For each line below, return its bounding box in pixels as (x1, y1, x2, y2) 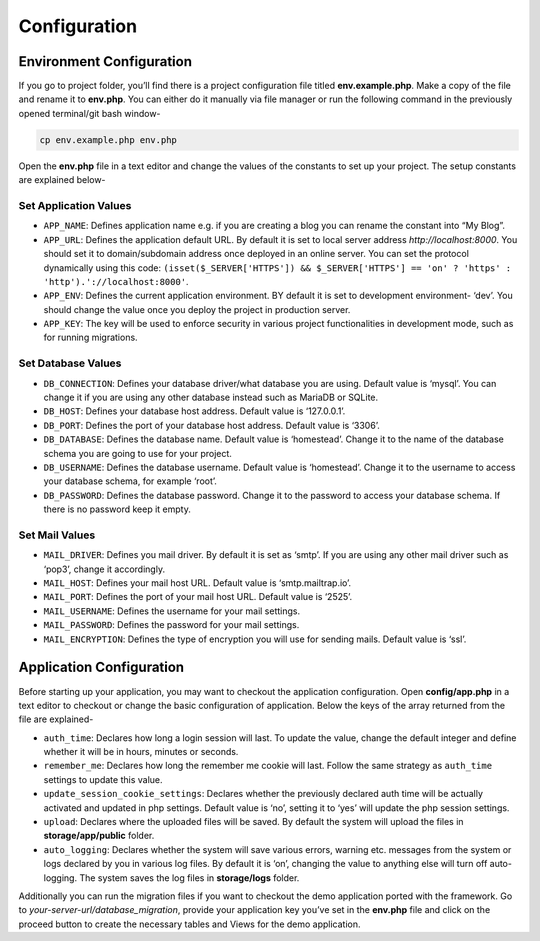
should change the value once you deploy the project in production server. (43, 303, 351, 315)
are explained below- (18, 174, 106, 186)
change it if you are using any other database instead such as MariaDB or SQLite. (43, 391, 379, 403)
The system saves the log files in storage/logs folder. (79, 871, 300, 884)
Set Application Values (18, 198, 132, 212)
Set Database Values (18, 356, 122, 370)
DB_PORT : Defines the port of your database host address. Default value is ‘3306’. (43, 419, 380, 431)
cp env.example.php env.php (39, 134, 177, 145)
